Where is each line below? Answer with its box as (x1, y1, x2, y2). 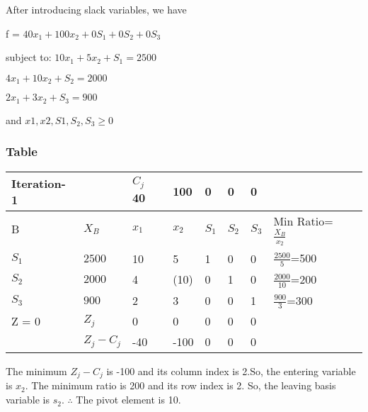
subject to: (6, 50, 52, 65)
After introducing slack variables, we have (6, 2, 187, 16)
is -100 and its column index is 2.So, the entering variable (106, 364, 356, 379)
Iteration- (11, 174, 66, 191)
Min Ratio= (273, 212, 333, 229)
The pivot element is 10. (76, 392, 181, 407)
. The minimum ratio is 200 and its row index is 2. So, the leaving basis (25, 378, 336, 393)
